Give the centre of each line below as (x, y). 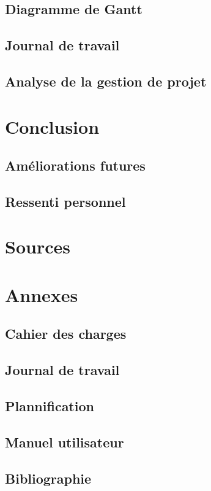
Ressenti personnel (65, 201)
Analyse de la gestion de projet (106, 81)
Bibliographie (48, 478)
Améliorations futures (75, 165)
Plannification (50, 405)
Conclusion (52, 126)
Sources (38, 246)
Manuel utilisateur (65, 442)
